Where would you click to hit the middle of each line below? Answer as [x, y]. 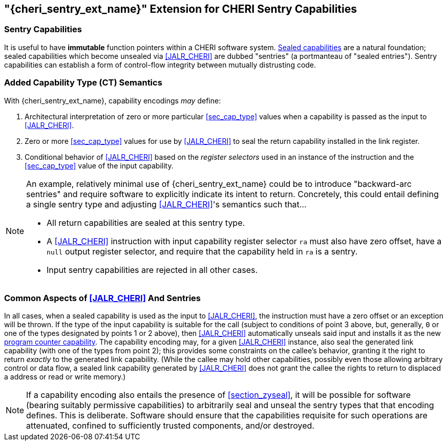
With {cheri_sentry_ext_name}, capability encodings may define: [113, 100]
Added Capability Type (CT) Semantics [83, 83]
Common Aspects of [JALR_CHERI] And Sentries [102, 298]
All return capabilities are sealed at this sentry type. [146, 222]
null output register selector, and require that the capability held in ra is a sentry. [202, 251]
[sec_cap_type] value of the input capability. [99, 165]
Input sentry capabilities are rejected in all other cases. [152, 270]
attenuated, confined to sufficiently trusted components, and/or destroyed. [170, 426]
